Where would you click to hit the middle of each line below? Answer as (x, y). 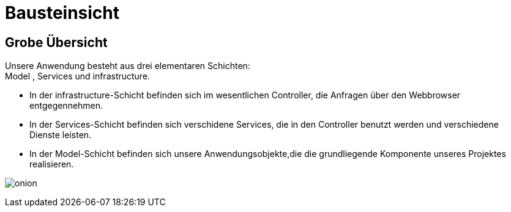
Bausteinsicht (62, 13)
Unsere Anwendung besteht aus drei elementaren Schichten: (128, 66)
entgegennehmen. (66, 106)
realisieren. (52, 164)
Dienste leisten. (61, 135)
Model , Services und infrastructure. (78, 76)
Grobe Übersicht (56, 42)
